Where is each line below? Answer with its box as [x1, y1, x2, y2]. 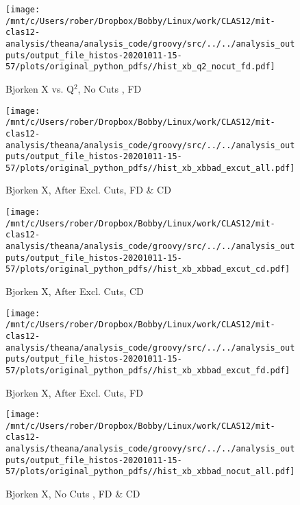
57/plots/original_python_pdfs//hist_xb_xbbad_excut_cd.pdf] [5, 264, 290, 274]
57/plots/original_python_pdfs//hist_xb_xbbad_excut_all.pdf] [5, 163, 295, 173]
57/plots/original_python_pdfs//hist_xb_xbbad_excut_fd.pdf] [5, 365, 290, 375]
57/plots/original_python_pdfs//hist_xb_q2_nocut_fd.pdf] [5, 62, 275, 72]
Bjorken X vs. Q [5, 81, 74, 95]
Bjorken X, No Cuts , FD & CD [5, 486, 140, 501]
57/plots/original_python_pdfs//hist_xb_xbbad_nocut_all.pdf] [5, 467, 295, 477]
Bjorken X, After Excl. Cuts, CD [5, 284, 144, 298]
